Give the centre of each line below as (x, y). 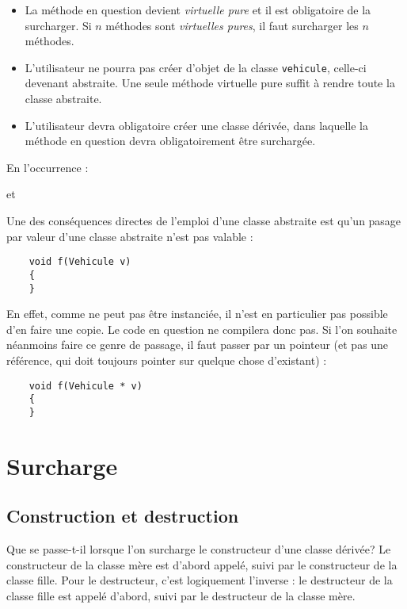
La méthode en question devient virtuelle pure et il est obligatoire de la (198, 10)
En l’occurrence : (48, 167)
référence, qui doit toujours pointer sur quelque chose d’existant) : (167, 360)
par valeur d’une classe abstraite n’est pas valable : (130, 236)
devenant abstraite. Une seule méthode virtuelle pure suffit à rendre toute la (210, 83)
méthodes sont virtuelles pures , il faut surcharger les (232, 25)
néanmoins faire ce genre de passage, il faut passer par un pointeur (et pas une (198, 345)
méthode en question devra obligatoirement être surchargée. (170, 141)
